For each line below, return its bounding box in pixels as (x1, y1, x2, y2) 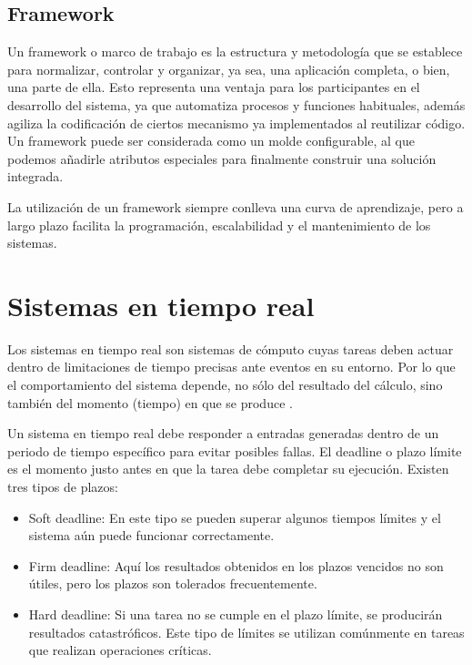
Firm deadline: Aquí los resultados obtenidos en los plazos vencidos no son (28, 556, 444, 575)
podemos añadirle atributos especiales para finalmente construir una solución (7, 148, 437, 168)
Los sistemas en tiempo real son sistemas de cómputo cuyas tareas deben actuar (7, 339, 454, 358)
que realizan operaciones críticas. (28, 640, 212, 660)
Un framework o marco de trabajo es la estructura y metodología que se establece (7, 42, 463, 61)
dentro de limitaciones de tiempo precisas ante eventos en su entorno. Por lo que (7, 357, 456, 376)
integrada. (7, 167, 64, 186)
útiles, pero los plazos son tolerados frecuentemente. (28, 574, 317, 593)
